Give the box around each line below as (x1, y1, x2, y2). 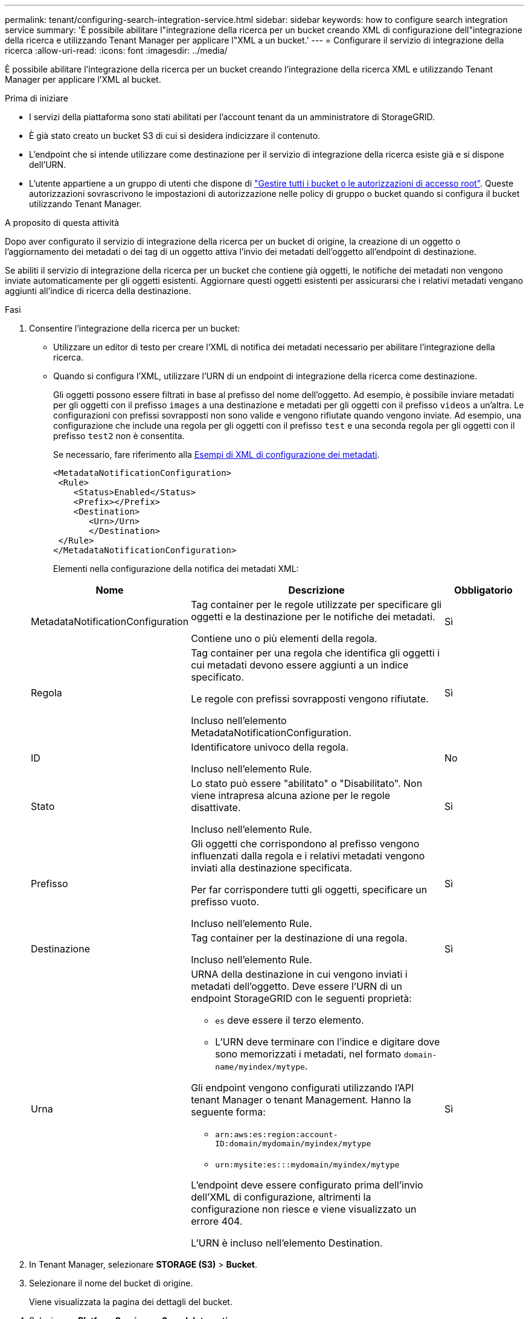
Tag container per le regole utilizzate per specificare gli (191, 599, 442, 611)
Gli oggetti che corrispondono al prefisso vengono (191, 838, 420, 850)
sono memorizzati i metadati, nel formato (215, 1048, 402, 1060)
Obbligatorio (454, 584, 513, 596)
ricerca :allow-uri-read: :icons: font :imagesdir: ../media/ (5, 45, 228, 56)
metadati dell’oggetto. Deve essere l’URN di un (191, 980, 402, 992)
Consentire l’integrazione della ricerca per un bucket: (29, 323, 240, 333)
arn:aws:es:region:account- (215, 1130, 338, 1139)
